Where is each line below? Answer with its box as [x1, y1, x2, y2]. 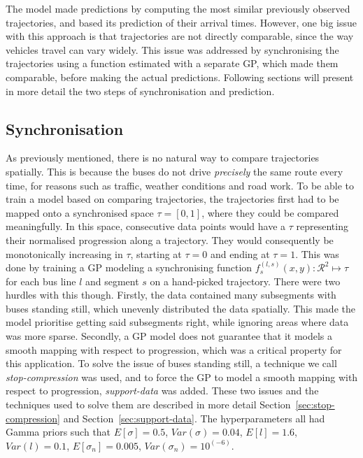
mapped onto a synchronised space [6, 205, 154, 220]
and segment [85, 273, 139, 288]
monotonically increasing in [6, 246, 123, 261]
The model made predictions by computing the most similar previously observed [6, 1, 350, 15]
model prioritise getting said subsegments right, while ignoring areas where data [6, 315, 349, 329]
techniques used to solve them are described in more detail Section [6, 397, 291, 412]
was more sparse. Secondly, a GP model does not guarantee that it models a [6, 329, 333, 343]
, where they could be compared [201, 205, 339, 220]
